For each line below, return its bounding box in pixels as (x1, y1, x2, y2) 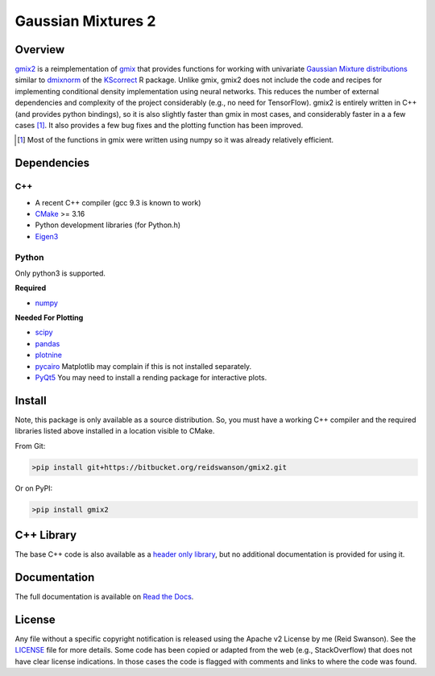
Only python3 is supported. (14, 268, 106, 278)
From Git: (14, 441, 46, 450)
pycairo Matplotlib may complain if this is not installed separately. (35, 361, 252, 371)
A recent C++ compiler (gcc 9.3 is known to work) (35, 197, 201, 207)
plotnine (35, 350, 63, 360)
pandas (35, 338, 60, 348)
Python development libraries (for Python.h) (35, 220, 181, 230)
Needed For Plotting (14, 313, 84, 322)
